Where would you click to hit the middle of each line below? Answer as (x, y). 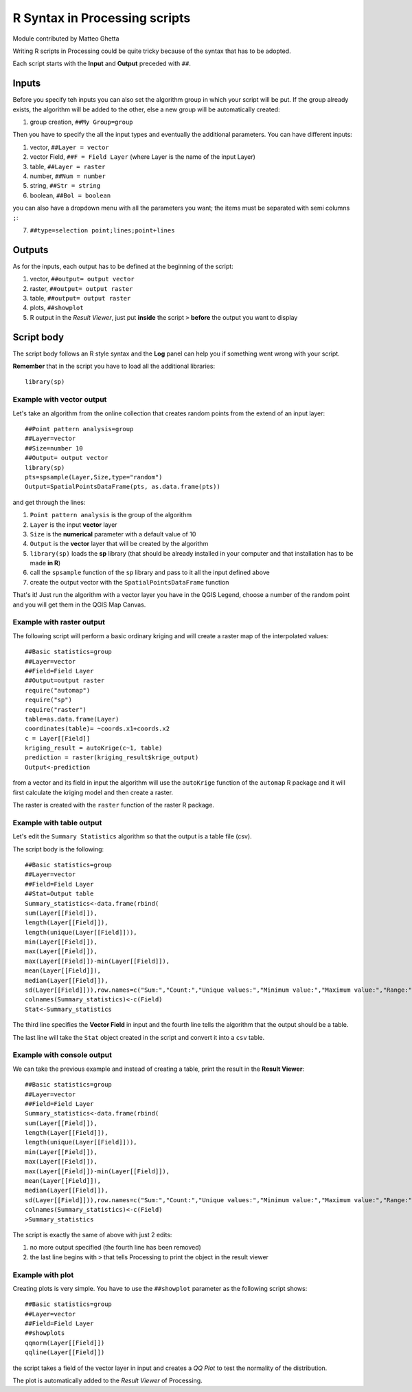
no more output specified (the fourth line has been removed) (116, 1248)
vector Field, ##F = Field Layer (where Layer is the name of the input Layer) (142, 157)
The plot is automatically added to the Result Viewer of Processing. (107, 1381)
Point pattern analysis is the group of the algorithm (111, 515)
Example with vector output (60, 400)
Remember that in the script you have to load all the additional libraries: (114, 366)
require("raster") (56, 709)
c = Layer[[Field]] (58, 738)
